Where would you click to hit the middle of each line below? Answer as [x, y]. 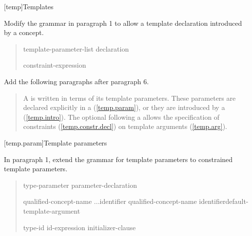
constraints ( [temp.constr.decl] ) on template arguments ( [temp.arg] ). [125, 126]
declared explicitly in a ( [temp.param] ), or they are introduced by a [124, 107]
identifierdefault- [224, 201]
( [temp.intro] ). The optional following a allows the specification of [121, 117]
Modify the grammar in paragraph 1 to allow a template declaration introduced [123, 23]
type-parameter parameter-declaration [80, 185]
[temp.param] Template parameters [56, 142]
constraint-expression [55, 65]
